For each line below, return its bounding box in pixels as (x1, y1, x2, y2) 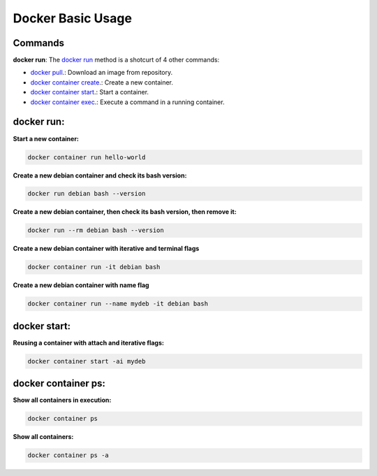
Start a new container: (13, 134, 80, 143)
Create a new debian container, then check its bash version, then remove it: (13, 208, 237, 216)
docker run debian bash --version (27, 189, 146, 198)
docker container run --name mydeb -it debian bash (27, 300, 209, 308)
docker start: (13, 320, 71, 332)
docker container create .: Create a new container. (30, 78, 174, 87)
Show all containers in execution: (13, 396, 112, 405)
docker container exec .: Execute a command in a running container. (30, 98, 225, 106)
